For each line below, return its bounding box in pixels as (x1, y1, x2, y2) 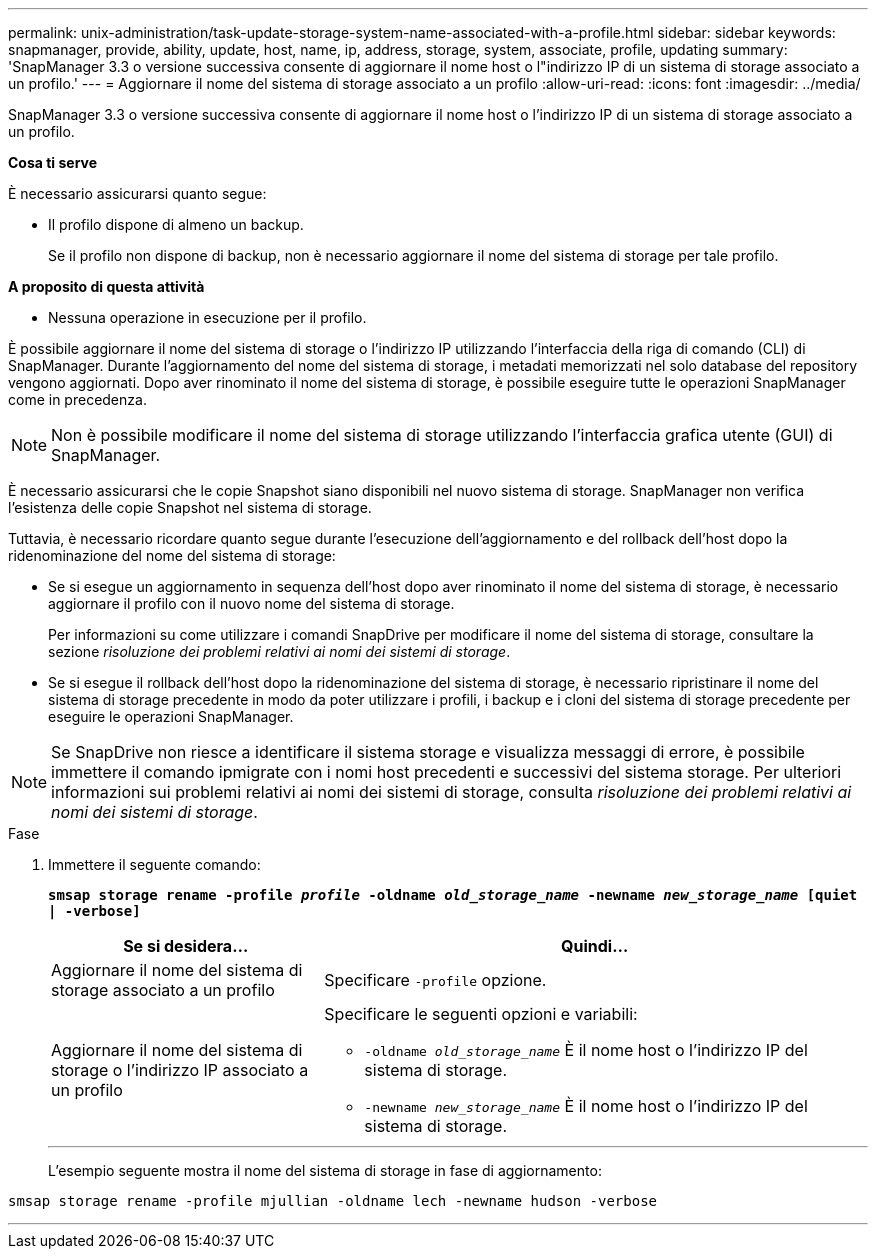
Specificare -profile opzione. (324, 970, 547, 990)
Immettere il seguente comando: (48, 856, 261, 873)
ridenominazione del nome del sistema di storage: (8, 547, 336, 564)
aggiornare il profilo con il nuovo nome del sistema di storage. (48, 595, 455, 612)
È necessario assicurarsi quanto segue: (8, 185, 267, 202)
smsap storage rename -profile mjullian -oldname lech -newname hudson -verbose (8, 1193, 658, 1209)
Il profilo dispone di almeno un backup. (48, 216, 304, 233)
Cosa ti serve (8, 154, 98, 171)
